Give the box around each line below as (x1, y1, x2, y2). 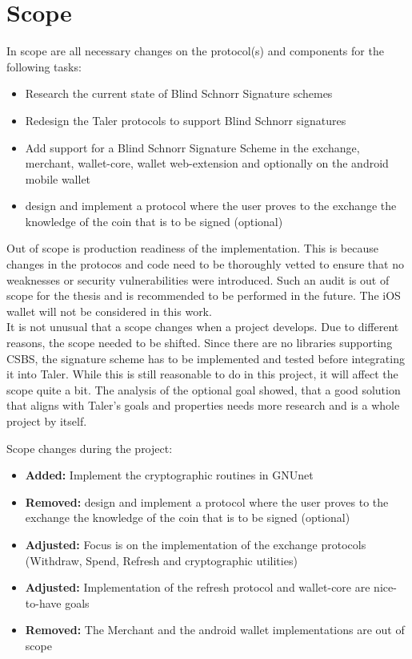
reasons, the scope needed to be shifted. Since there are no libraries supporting (6, 334, 393, 351)
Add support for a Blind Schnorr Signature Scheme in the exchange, (25, 139, 360, 156)
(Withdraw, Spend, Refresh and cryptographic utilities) (25, 552, 298, 568)
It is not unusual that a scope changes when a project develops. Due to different (6, 318, 399, 335)
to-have (25, 594, 62, 611)
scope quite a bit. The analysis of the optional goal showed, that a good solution (6, 381, 401, 398)
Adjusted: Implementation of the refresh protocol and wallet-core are (25, 579, 370, 596)
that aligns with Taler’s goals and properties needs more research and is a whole (6, 397, 400, 414)
